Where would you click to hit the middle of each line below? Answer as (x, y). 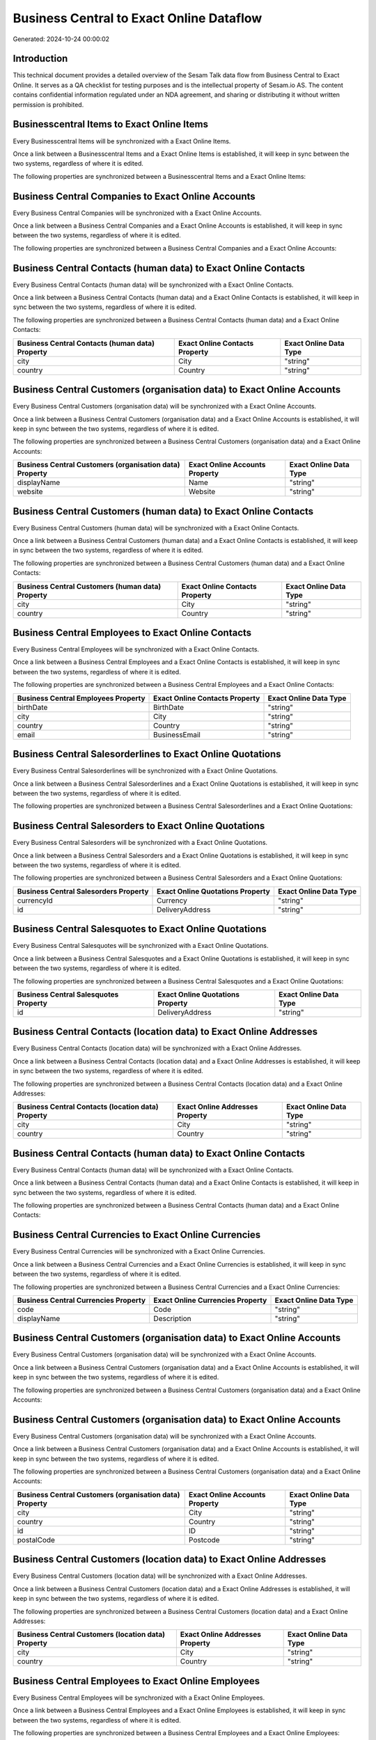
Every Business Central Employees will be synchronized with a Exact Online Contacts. (136, 649)
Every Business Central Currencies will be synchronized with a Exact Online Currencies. (139, 1251)
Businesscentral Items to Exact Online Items (111, 124)
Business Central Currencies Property (81, 1300)
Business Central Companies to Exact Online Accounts (134, 196)
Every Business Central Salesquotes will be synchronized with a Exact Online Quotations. (141, 946)
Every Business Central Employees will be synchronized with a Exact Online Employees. (139, 1698)
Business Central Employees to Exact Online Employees (136, 1681)
